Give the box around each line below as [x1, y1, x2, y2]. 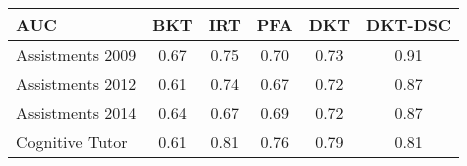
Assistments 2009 [16, 43, 137, 66]
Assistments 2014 [16, 101, 137, 124]
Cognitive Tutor [16, 130, 128, 153]
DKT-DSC [366, 13, 452, 36]
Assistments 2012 [16, 72, 137, 95]
